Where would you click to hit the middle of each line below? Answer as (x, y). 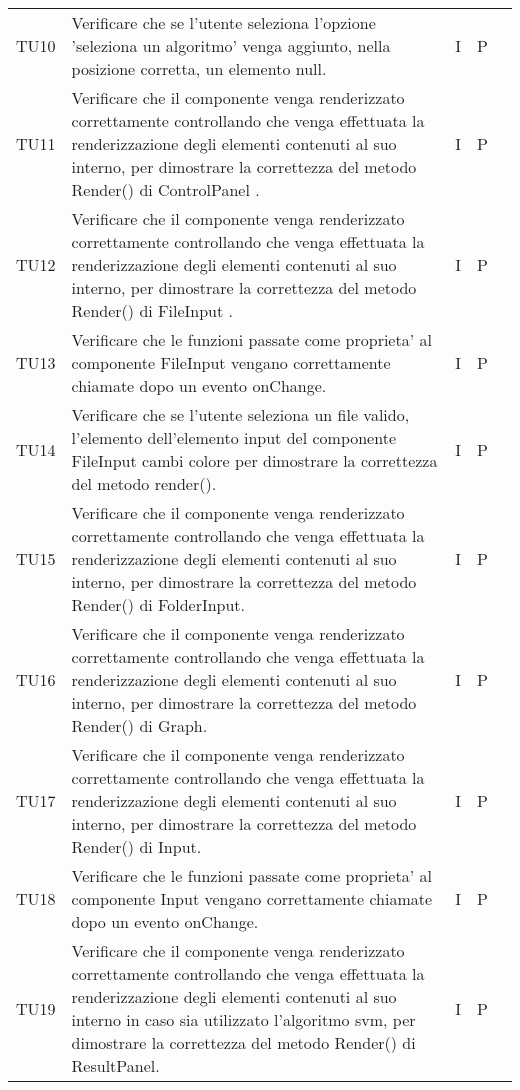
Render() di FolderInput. (158, 604)
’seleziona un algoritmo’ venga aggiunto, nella (231, 45)
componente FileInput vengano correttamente (231, 362)
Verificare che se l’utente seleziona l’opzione (223, 22)
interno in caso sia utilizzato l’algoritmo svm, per (243, 1019)
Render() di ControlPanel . (165, 189)
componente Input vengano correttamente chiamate (252, 898)
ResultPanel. (115, 1065)
